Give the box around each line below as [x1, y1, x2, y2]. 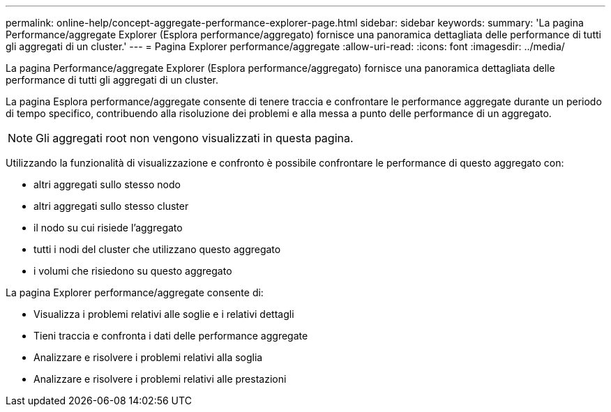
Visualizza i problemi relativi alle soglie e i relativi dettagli [33, 308, 294, 320]
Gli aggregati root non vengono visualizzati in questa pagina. [36, 131, 354, 145]
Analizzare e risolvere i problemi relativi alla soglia [33, 351, 263, 363]
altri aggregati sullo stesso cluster [33, 200, 189, 212]
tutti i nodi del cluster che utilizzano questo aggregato [33, 243, 281, 255]
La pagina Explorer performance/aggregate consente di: [6, 287, 264, 298]
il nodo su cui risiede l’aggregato [33, 222, 183, 234]
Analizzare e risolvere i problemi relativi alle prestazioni [33, 373, 287, 385]
